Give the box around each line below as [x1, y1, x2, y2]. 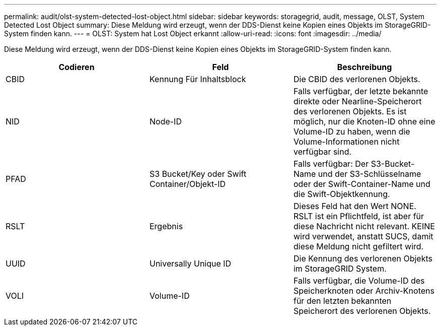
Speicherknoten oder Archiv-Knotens [293, 286, 434, 296]
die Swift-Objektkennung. [293, 189, 390, 199]
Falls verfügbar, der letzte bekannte [293, 86, 428, 96]
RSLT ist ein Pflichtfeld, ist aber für [293, 211, 424, 221]
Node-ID [149, 116, 182, 126]
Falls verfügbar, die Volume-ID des [293, 276, 425, 286]
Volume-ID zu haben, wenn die [293, 126, 410, 137]
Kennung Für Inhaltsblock [149, 74, 246, 84]
